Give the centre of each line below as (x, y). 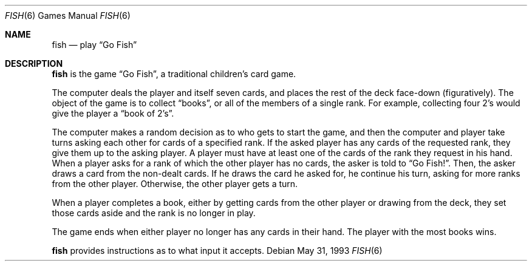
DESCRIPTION (34, 63)
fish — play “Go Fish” (94, 45)
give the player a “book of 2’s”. (113, 113)
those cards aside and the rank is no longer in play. (154, 213)
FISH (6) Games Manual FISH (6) (68, 15)
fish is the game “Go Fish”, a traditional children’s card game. (174, 74)
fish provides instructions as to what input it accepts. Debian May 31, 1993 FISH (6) (217, 251)
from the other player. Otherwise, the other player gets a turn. (175, 184)
